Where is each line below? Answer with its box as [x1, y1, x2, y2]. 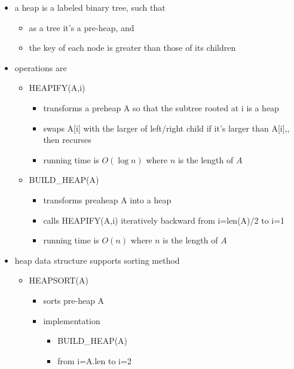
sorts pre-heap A [43, 294, 105, 306]
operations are [14, 61, 67, 74]
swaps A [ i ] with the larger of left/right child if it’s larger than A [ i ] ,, [43, 121, 290, 134]
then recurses [43, 133, 91, 146]
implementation [43, 314, 100, 327]
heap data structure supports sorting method [14, 254, 180, 266]
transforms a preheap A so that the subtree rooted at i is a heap [43, 101, 279, 114]
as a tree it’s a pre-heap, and [29, 21, 134, 33]
